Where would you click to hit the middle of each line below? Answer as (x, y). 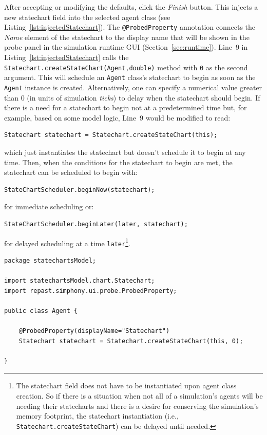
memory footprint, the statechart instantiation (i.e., (97, 416)
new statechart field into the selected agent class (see (87, 17)
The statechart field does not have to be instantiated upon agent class (126, 385)
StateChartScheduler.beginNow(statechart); (80, 190)
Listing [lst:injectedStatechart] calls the (66, 57)
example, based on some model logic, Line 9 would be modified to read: (117, 117)
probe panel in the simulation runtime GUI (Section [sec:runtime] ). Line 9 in (126, 47)
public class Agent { (41, 311)
